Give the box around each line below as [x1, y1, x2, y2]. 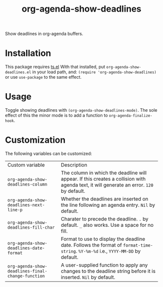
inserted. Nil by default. [61, 274, 115, 280]
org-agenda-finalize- [109, 113, 153, 118]
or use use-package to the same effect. [5, 74, 81, 80]
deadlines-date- [7, 245, 45, 251]
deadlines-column [7, 182, 48, 187]
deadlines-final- [7, 269, 48, 274]
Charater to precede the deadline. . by [61, 216, 149, 222]
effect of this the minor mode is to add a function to [5, 113, 108, 118]
